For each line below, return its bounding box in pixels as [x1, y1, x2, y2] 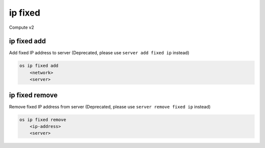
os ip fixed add [19, 63, 59, 68]
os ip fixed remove [19, 117, 66, 122]
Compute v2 [9, 24, 34, 30]
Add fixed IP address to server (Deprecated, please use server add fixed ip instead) [9, 50, 189, 56]
